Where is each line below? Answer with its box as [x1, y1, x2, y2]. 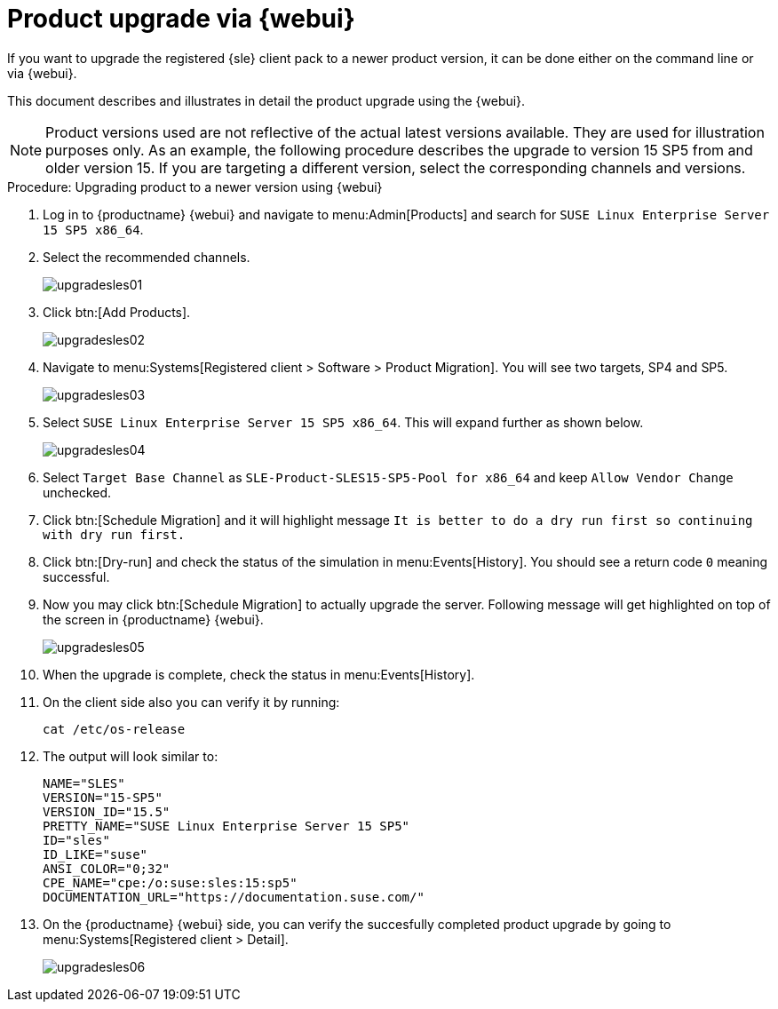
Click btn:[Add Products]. [43, 304, 191, 320]
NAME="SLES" [43, 775, 125, 791]
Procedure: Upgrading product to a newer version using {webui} [7, 179, 383, 195]
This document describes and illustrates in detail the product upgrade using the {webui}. [7, 92, 526, 108]
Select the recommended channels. [43, 249, 250, 265]
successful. [43, 568, 110, 584]
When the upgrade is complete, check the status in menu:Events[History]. [43, 666, 475, 682]
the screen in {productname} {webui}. [43, 611, 264, 627]
